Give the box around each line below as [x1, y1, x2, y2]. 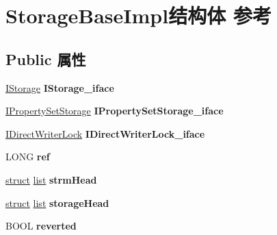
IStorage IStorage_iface [5, 80, 114, 95]
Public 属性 [5, 48, 86, 69]
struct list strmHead [5, 172, 97, 186]
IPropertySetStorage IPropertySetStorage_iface [5, 103, 224, 118]
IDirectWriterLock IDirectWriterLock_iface [5, 126, 205, 140]
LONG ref [5, 149, 50, 164]
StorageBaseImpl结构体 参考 [5, 1, 272, 29]
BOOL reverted [5, 219, 77, 233]
